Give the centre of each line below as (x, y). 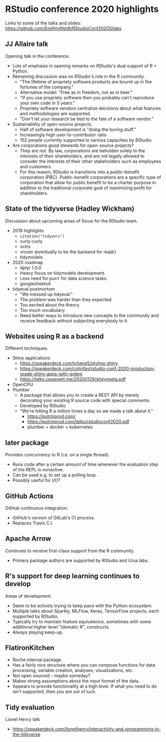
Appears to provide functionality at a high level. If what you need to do (84, 686)
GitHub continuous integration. (37, 508)
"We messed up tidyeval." (46, 294)
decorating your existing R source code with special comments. (85, 400)
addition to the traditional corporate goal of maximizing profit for (86, 188)
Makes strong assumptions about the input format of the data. (76, 681)
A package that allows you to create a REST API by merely (80, 395)
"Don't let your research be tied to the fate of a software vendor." (86, 119)
